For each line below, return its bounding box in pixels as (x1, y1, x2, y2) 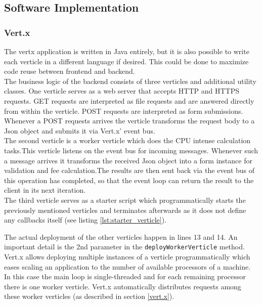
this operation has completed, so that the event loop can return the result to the (4, 175, 254, 185)
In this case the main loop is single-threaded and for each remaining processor (4, 271, 246, 282)
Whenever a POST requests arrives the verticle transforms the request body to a (4, 115, 255, 126)
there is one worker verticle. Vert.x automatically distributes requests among (4, 281, 241, 291)
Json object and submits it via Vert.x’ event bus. (4, 125, 155, 136)
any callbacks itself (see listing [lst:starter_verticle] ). (4, 214, 167, 225)
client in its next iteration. (4, 185, 86, 195)
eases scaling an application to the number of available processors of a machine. (4, 261, 251, 272)
